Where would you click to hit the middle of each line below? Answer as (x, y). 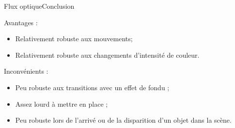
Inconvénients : (26, 71)
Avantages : (21, 22)
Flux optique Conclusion (39, 6)
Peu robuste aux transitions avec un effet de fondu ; (92, 87)
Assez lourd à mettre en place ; (62, 104)
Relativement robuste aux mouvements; (74, 39)
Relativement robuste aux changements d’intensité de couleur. (107, 55)
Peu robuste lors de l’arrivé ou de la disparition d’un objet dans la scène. (123, 120)
